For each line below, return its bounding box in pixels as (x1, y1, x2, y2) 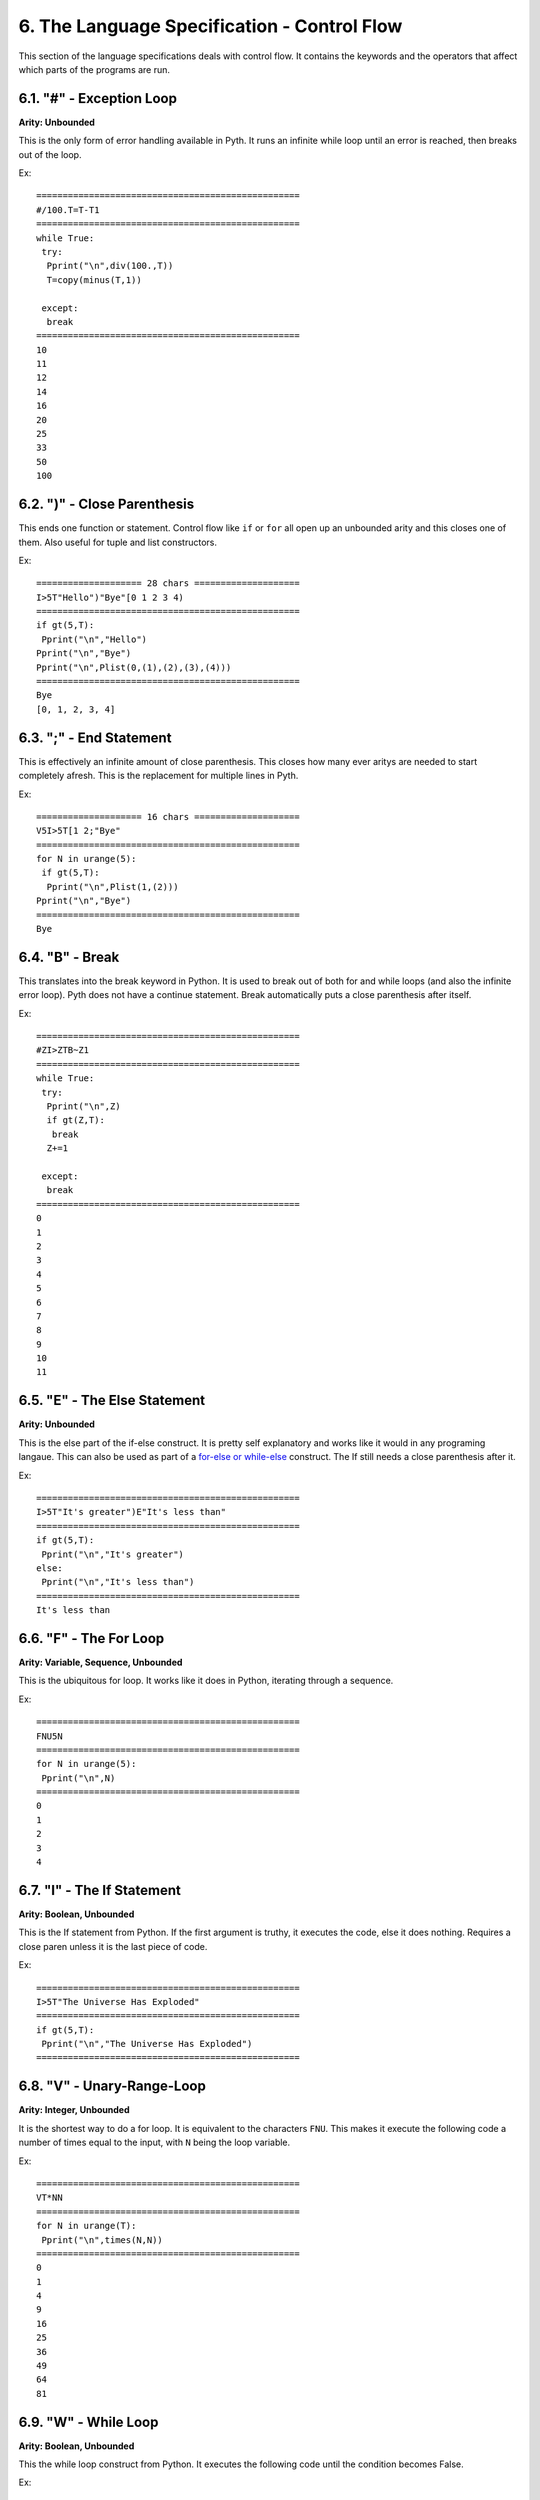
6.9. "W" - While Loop (18, 2413, 159, 2430)
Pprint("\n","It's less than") (41, 1576, 195, 1588)
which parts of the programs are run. (18, 63, 170, 75)
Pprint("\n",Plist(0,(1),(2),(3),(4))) (36, 661, 232, 673)
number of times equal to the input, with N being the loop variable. (18, 2136, 291, 2149)
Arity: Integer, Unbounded (18, 2104, 130, 2116)
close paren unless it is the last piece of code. (18, 1940, 208, 1952)
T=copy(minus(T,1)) (46, 274, 142, 285)
